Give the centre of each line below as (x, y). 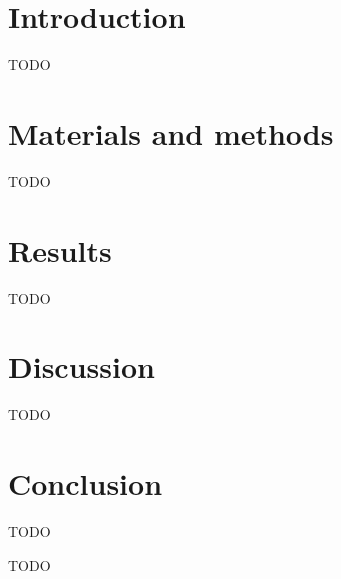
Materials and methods (171, 132)
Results (60, 249)
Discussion (81, 366)
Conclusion (85, 483)
